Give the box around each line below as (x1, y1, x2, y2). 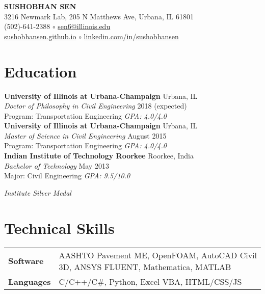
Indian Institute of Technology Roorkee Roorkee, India (4, 150, 194, 161)
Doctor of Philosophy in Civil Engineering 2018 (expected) (4, 100, 187, 111)
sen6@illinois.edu (58, 21, 111, 32)
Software (8, 255, 44, 267)
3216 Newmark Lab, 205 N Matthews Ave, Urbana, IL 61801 (4, 11, 194, 21)
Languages (8, 275, 51, 287)
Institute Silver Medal (4, 187, 71, 198)
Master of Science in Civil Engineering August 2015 (4, 130, 167, 141)
